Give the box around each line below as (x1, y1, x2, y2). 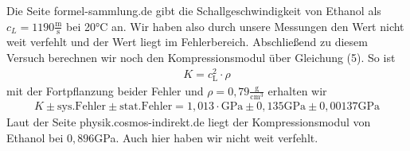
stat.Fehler (119, 101, 173, 113)
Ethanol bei (6, 129, 64, 145)
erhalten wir (267, 82, 327, 99)
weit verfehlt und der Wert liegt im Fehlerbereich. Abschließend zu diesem (6, 33, 368, 50)
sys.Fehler (57, 101, 107, 113)
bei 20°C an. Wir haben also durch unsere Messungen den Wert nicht (66, 17, 404, 34)
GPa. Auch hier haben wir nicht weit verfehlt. (94, 129, 318, 145)
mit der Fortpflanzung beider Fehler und (6, 82, 204, 99)
